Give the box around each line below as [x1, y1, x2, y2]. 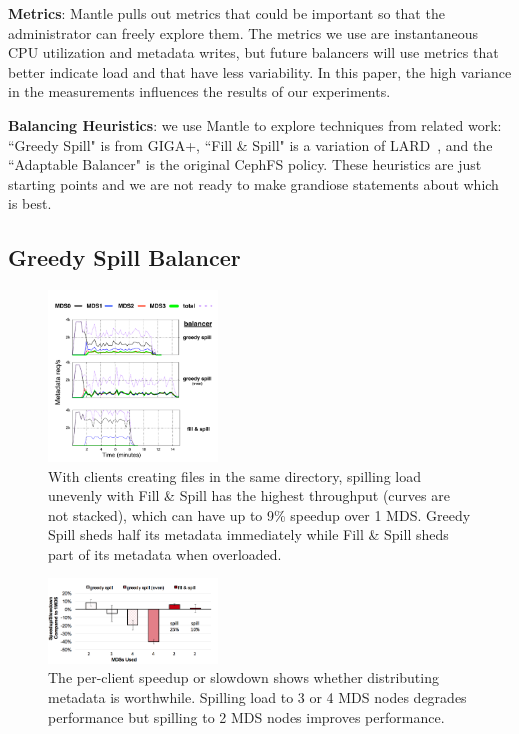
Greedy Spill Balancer [8, 242, 241, 273]
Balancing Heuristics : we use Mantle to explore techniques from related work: [8, 114, 502, 135]
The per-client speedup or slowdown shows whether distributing [48, 667, 439, 688]
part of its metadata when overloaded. [48, 543, 282, 564]
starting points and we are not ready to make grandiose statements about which [8, 173, 499, 194]
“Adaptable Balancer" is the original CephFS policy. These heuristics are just [8, 154, 482, 175]
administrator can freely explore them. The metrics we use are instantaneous [8, 22, 478, 43]
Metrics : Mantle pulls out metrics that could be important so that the [8, 3, 445, 23]
